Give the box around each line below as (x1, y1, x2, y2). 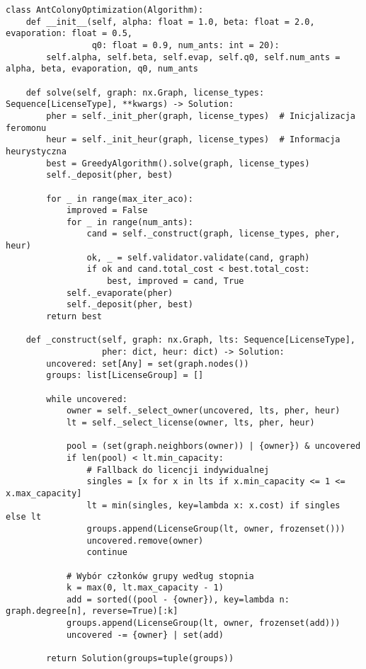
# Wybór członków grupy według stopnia (66, 571, 254, 581)
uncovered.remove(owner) (86, 535, 204, 546)
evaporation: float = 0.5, (6, 28, 132, 39)
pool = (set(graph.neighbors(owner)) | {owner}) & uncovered (66, 441, 361, 452)
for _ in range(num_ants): (66, 217, 193, 227)
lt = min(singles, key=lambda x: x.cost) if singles (86, 500, 341, 510)
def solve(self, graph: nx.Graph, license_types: (25, 87, 265, 98)
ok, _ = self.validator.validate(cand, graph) (86, 252, 310, 263)
